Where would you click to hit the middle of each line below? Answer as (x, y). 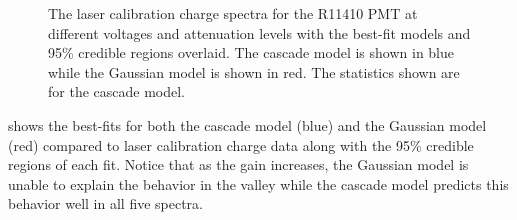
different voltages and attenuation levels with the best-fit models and (259, 32)
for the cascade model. (116, 91)
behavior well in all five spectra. (105, 203)
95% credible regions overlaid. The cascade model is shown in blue (251, 52)
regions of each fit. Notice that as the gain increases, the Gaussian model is (238, 164)
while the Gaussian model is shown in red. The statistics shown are (254, 71)
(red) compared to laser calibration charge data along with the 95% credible (241, 144)
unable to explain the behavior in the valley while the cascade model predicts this (258, 183)
